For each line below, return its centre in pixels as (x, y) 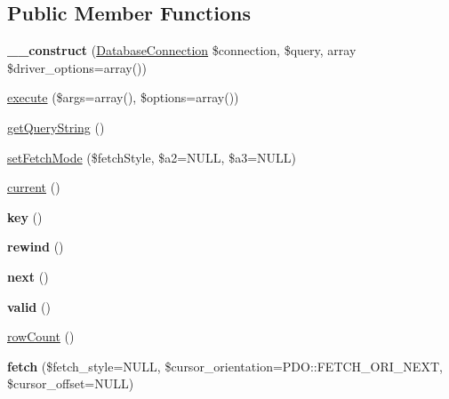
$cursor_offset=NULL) (71, 383)
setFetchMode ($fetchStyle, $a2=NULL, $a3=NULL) (152, 157)
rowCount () (41, 336)
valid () (29, 306)
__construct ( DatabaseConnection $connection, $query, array (182, 50)
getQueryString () (56, 127)
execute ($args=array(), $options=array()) (123, 97)
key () (25, 216)
